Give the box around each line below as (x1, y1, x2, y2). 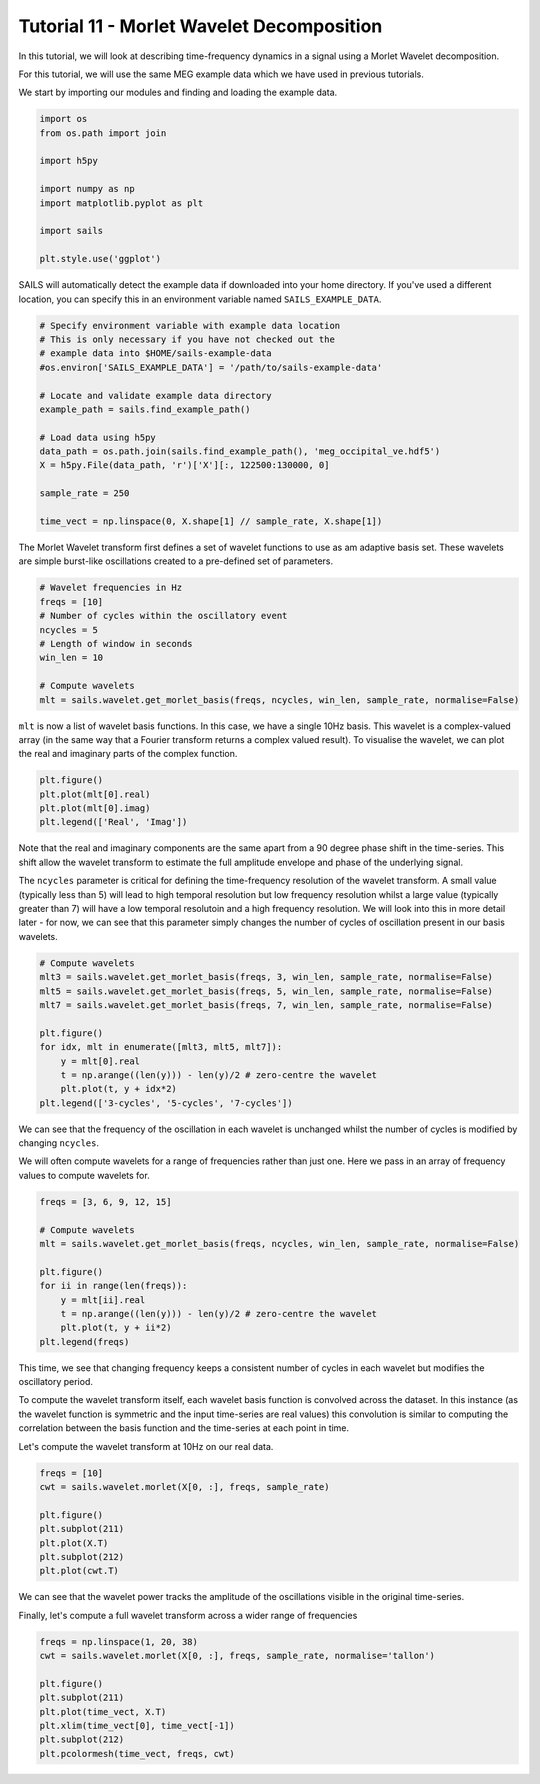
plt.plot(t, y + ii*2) (60, 1322, 172, 1334)
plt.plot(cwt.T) (39, 1565, 120, 1577)
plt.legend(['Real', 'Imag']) (39, 816, 188, 828)
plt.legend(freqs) (39, 1336, 130, 1347)
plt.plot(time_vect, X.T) (39, 1706, 167, 1717)
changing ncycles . (18, 1137, 100, 1149)
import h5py (39, 155, 99, 167)
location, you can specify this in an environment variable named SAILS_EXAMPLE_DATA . (18, 293, 382, 305)
